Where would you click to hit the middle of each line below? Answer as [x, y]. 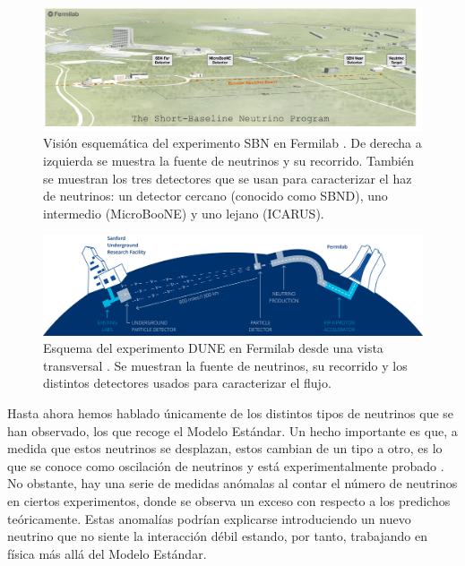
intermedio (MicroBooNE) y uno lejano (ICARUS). [184, 213]
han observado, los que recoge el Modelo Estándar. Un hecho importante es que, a [232, 430]
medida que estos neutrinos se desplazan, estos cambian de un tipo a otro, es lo [225, 448]
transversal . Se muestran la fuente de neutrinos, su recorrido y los [225, 365]
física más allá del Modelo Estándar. [107, 553]
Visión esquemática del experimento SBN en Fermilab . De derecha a [232, 143]
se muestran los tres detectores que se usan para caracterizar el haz [228, 178]
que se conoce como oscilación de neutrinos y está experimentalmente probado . [226, 465]
